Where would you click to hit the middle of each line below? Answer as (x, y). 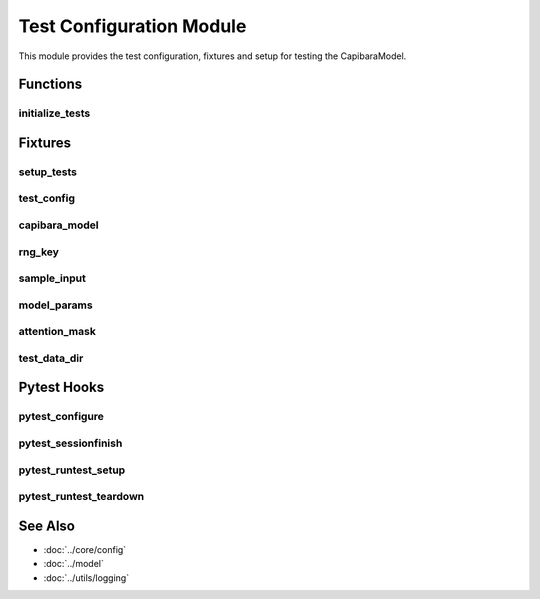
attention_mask (57, 332)
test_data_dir (51, 358)
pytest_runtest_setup (72, 470)
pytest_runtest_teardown (81, 497)
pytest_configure (61, 417)
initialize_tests (54, 113)
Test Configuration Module (132, 26)
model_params (56, 305)
